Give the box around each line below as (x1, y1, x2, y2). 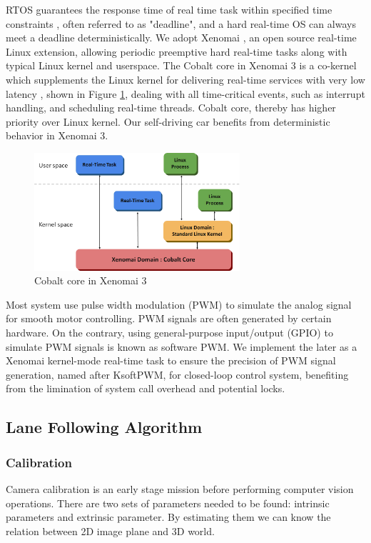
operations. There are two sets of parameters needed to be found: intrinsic (6, 495, 330, 510)
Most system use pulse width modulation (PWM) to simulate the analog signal (6, 297, 352, 312)
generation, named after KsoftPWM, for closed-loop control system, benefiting (6, 367, 349, 382)
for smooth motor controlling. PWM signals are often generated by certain (6, 311, 332, 326)
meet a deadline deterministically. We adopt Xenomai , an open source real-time (6, 30, 357, 45)
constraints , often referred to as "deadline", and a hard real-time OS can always (6, 16, 356, 31)
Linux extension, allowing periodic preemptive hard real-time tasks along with (6, 44, 347, 59)
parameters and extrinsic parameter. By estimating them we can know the (6, 509, 331, 524)
